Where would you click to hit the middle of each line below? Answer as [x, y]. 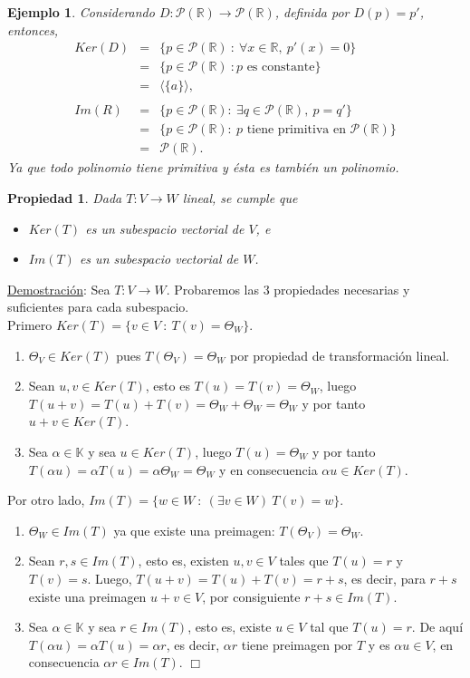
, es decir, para [384, 578]
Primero [30, 324]
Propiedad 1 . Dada [65, 198]
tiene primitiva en [296, 130]
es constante [281, 68]
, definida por [312, 12]
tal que [329, 627]
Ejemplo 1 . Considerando [81, 12]
